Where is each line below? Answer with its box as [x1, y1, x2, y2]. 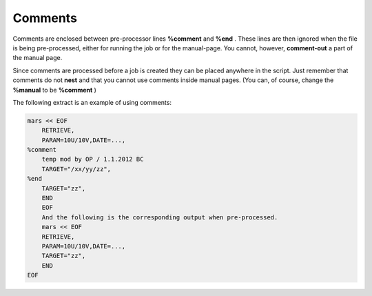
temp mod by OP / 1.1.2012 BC [41, 155, 144, 164]
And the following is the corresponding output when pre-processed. [41, 213, 278, 221]
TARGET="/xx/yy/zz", [41, 165, 112, 172]
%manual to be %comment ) [12, 86, 96, 94]
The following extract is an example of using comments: [12, 98, 172, 106]
